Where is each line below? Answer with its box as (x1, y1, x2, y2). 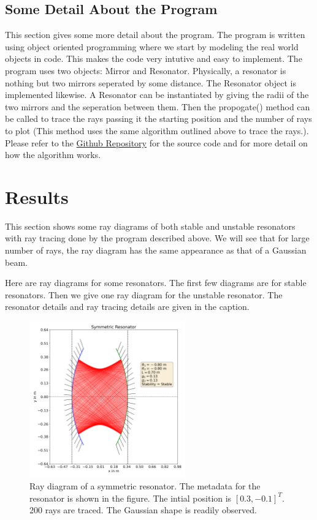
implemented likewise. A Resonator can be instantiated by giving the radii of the (5, 88, 309, 101)
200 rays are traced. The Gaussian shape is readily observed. (29, 503, 257, 516)
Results (5, 184, 69, 209)
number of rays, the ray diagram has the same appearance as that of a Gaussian (5, 244, 307, 257)
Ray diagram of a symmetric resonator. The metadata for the (29, 480, 261, 492)
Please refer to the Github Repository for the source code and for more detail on (5, 136, 308, 149)
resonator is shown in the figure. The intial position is (29, 491, 232, 504)
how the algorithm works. (5, 148, 101, 161)
